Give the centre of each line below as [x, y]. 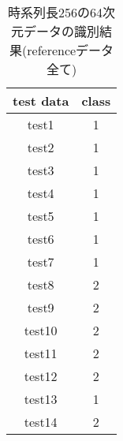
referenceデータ [71, 50]
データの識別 [62, 31]
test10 [41, 330]
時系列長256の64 [56, 12]
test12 [41, 376]
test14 [41, 422]
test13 [41, 399]
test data [41, 101]
